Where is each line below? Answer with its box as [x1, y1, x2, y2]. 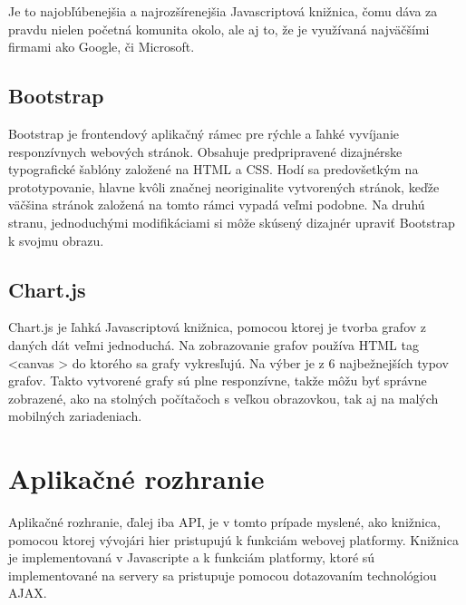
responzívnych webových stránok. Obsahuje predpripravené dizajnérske [8, 141, 403, 161]
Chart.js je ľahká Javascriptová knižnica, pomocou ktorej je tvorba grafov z [8, 317, 427, 337]
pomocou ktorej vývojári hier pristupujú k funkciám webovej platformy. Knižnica [8, 530, 459, 549]
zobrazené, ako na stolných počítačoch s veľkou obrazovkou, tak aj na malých [8, 388, 439, 407]
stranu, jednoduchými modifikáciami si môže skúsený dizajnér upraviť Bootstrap [8, 212, 455, 231]
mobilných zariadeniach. [8, 406, 142, 425]
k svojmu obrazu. [8, 230, 104, 249]
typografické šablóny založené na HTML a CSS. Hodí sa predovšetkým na [8, 160, 419, 179]
